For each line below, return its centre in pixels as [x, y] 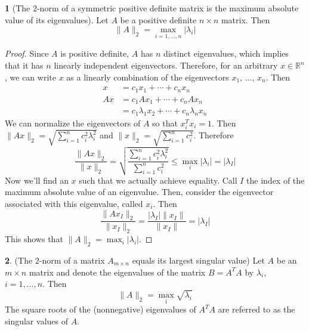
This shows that [34, 239]
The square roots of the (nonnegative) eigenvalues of [101, 309]
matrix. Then [245, 19]
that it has [24, 65]
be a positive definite [158, 19]
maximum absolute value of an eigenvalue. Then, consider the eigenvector [139, 192]
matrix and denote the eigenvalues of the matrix [117, 272]
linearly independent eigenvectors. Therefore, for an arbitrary [166, 65]
